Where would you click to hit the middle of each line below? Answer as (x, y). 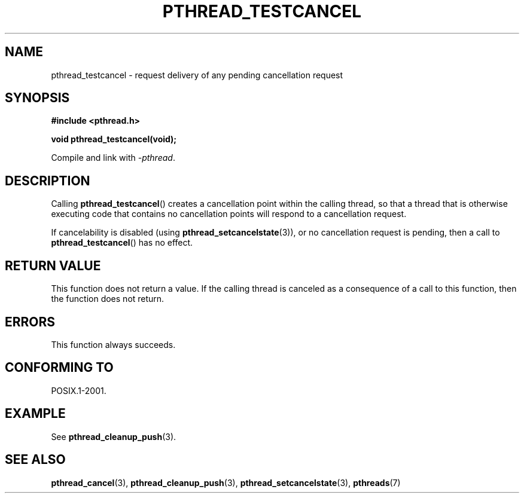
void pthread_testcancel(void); (114, 139)
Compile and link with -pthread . (113, 158)
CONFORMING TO (59, 368)
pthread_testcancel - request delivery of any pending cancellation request (197, 75)
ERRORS (30, 322)
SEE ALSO (35, 460)
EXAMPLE (35, 414)
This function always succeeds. (113, 344)
